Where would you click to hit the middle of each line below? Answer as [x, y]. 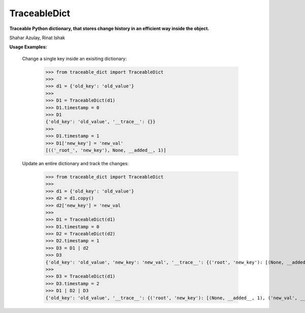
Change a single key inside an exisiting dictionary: [74, 58]
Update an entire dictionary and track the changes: [75, 163]
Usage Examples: [28, 47]
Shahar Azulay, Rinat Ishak [37, 38]
